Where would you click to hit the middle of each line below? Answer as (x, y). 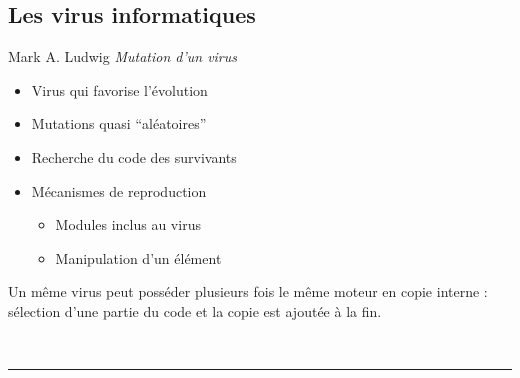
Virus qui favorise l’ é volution (119, 89)
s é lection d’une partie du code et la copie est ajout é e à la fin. (195, 310)
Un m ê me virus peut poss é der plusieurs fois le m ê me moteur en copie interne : (248, 291)
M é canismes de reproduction (119, 190)
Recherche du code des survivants (134, 156)
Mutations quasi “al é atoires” (119, 123)
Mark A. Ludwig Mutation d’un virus (123, 56)
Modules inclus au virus (128, 224)
